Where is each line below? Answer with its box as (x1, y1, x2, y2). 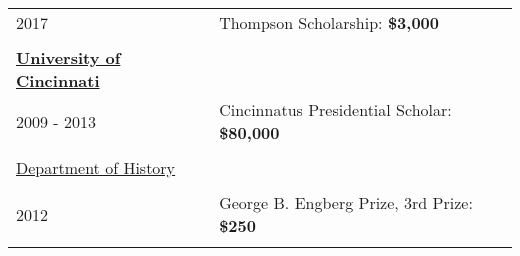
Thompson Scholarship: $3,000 (219, 11, 439, 34)
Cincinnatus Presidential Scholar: (219, 98, 452, 121)
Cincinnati (16, 69, 100, 92)
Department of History (16, 156, 176, 179)
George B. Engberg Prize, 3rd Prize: (219, 191, 473, 214)
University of (16, 46, 121, 69)
